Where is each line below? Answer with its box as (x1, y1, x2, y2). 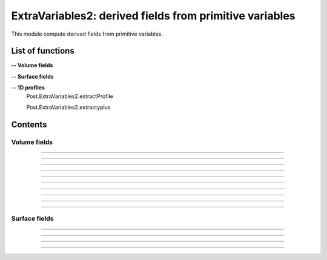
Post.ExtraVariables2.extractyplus (26, 103, 111, 111)
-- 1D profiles (11, 84, 45, 91)
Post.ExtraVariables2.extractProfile (26, 93, 113, 100)
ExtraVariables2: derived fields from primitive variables (11, 9, 296, 22)
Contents (11, 119, 47, 129)
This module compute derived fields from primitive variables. (11, 30, 163, 37)
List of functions (11, 46, 75, 56)
